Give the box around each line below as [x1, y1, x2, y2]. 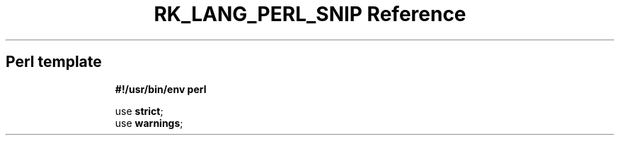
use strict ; [115, 104, 163, 117]
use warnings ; [115, 116, 183, 129]
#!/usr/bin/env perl [115, 82, 207, 95]
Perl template [6, 53, 102, 71]
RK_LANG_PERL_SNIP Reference [154, 2, 466, 26]
